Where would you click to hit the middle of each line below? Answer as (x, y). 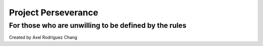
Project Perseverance (54, 12)
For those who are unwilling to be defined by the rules (98, 25)
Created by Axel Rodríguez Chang (43, 37)
